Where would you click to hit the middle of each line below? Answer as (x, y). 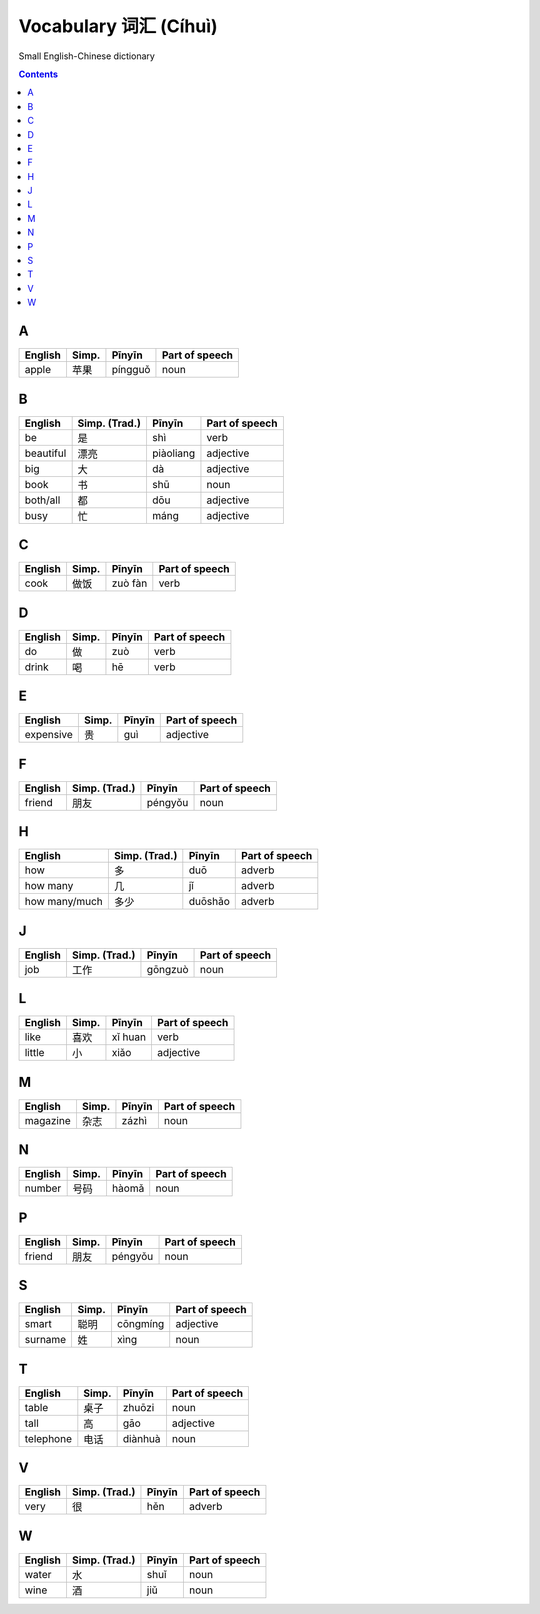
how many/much (64, 902)
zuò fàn (129, 583)
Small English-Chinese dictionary (86, 56)
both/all (42, 500)
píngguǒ (131, 370)
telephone (48, 1438)
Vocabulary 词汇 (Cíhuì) (118, 26)
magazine (48, 1120)
